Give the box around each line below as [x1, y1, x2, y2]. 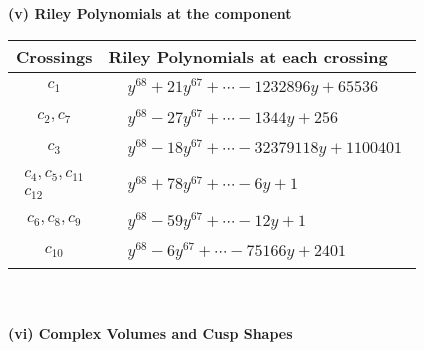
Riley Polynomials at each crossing [108, 44, 388, 68]
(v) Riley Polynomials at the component [8, 3, 292, 23]
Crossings [16, 44, 93, 68]
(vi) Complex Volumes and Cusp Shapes [8, 322, 293, 343]
